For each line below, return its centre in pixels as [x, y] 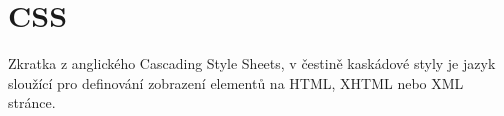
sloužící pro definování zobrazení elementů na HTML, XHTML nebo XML [236, 82]
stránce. [32, 102]
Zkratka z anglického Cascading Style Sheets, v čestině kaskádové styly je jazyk [252, 63]
